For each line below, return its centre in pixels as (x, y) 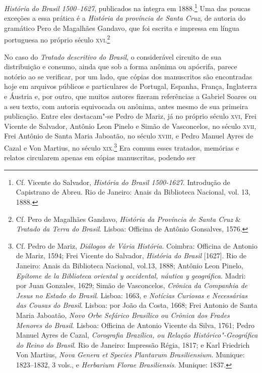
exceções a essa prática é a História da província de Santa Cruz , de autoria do (125, 18)
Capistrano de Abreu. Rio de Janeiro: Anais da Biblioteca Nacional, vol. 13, (133, 192)
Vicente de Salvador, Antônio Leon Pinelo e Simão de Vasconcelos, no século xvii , (130, 126)
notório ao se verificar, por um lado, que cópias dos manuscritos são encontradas (128, 76)
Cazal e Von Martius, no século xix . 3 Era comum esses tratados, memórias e (122, 147)
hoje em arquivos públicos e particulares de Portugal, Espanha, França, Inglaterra (130, 86)
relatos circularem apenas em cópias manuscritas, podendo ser (100, 157)
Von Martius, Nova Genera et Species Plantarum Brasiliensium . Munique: (130, 355)
